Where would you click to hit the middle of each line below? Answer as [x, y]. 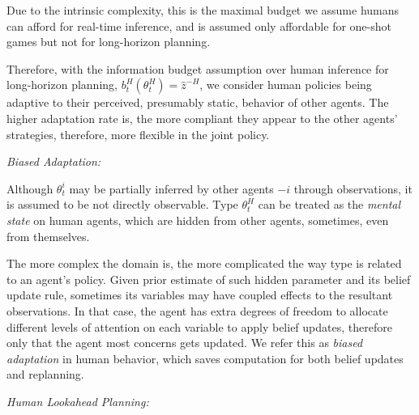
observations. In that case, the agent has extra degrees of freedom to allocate [197, 310]
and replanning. [45, 374]
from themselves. [48, 236]
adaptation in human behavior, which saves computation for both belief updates [205, 358]
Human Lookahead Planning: [78, 401]
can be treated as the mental [329, 204]
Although [30, 188]
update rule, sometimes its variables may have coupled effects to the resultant [200, 295]
